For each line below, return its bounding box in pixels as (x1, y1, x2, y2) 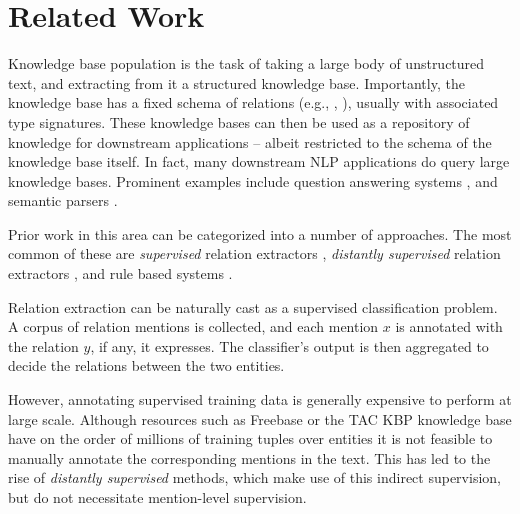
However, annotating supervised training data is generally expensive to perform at (8, 389, 512, 410)
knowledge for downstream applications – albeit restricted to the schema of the (8, 131, 492, 152)
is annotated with (395, 316, 503, 337)
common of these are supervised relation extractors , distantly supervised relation (8, 243, 501, 264)
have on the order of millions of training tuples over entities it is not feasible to (8, 428, 493, 449)
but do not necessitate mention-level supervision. (8, 487, 307, 507)
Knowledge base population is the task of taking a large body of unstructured (8, 53, 485, 74)
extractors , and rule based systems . (8, 263, 233, 284)
